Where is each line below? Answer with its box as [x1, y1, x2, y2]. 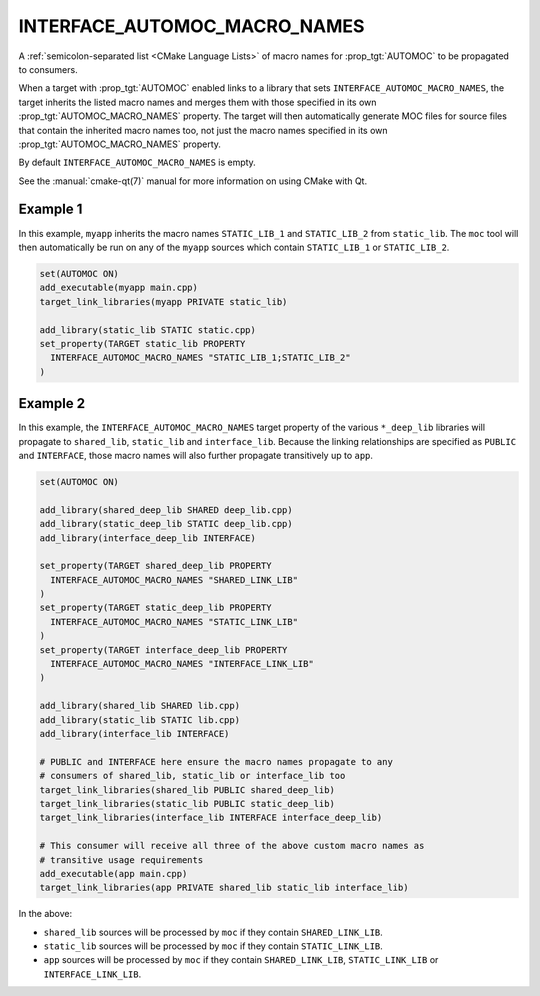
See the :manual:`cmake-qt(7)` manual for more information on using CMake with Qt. [18, 175, 368, 187]
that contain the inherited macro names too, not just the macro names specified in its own [18, 124, 389, 136]
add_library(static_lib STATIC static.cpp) [39, 324, 257, 335]
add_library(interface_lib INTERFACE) [39, 728, 230, 739]
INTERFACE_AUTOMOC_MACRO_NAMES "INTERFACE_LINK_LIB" [50, 658, 314, 670]
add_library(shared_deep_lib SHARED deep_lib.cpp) [39, 504, 294, 515]
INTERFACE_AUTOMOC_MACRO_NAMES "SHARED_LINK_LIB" [50, 574, 299, 585]
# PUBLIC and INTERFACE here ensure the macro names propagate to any [39, 756, 394, 767]
